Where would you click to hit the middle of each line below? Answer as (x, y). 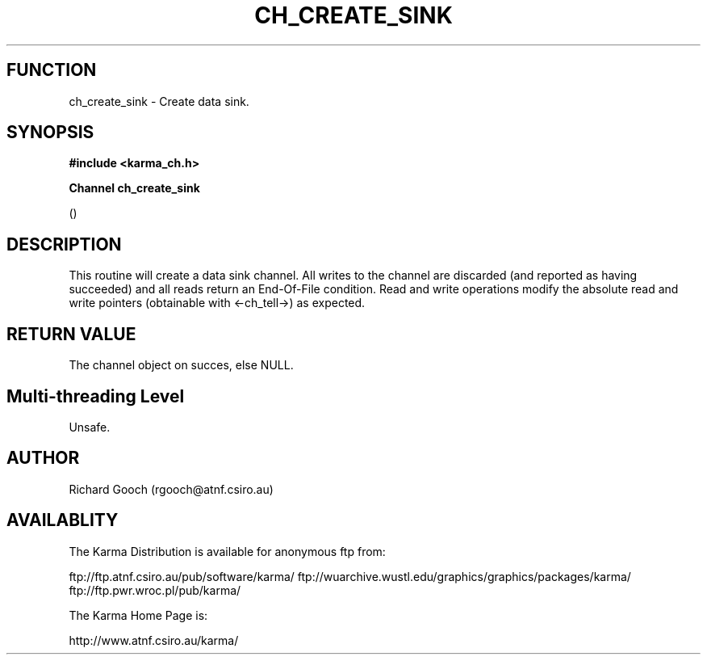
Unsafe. (90, 427)
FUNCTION (52, 70)
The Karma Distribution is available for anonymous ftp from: (227, 551)
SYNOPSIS (50, 133)
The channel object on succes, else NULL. (181, 365)
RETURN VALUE (71, 334)
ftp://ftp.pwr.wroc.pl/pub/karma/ (155, 590)
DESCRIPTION (64, 244)
